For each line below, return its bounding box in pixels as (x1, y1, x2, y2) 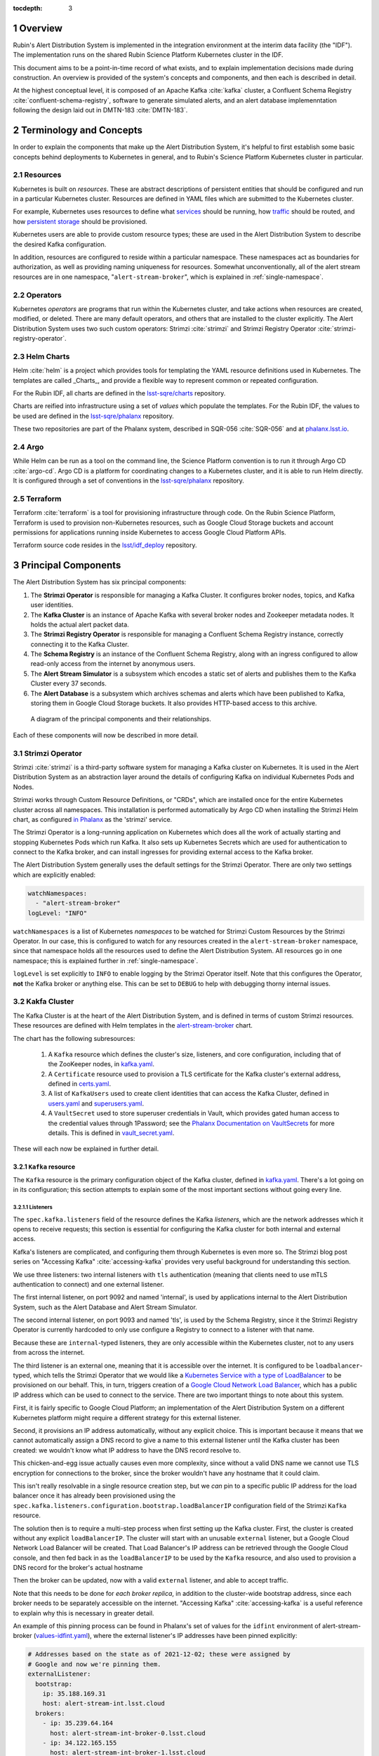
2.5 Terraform (13, 494, 62, 504)
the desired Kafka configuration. (13, 240, 107, 249)
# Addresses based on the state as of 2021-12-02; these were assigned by (27, 1651, 291, 1658)
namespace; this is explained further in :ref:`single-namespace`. (13, 956, 199, 965)
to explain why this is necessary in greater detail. (13, 1608, 154, 1617)
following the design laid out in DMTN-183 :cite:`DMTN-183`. (13, 106, 188, 114)
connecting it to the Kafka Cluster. (30, 640, 129, 648)
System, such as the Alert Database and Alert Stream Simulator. (13, 1303, 198, 1311)
